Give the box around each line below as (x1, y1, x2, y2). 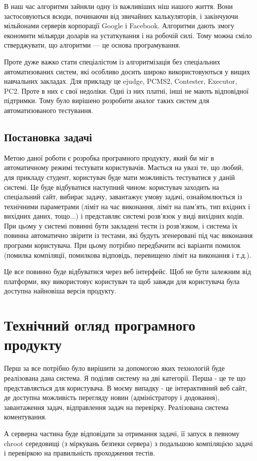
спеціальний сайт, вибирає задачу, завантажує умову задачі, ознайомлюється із (4, 191, 242, 202)
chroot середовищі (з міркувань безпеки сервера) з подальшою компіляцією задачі (4, 438, 253, 448)
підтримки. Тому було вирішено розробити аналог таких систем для (4, 95, 209, 106)
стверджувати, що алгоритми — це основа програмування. (4, 40, 181, 50)
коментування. (4, 411, 47, 422)
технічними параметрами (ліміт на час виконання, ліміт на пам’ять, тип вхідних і (4, 201, 250, 211)
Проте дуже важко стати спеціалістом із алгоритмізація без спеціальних (4, 56, 220, 66)
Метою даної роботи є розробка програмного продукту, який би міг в (4, 152, 214, 163)
